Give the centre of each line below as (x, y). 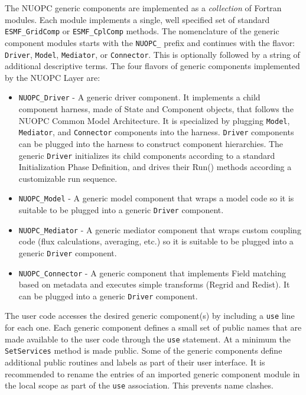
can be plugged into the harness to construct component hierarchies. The (151, 143)
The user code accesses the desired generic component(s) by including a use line (150, 316)
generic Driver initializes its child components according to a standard (147, 155)
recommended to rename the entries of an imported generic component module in (152, 373)
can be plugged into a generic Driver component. (108, 296)
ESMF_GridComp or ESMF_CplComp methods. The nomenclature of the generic (142, 31)
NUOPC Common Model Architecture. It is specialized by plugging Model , (154, 120)
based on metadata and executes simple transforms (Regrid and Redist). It (154, 284)
